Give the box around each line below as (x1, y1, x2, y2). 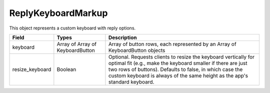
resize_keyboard (12, 65, 51, 72)
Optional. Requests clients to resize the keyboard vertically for (108, 53, 255, 60)
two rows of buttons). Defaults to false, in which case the (108, 65, 243, 72)
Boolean (56, 65, 76, 72)
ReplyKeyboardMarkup (9, 7, 108, 18)
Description (108, 34, 137, 41)
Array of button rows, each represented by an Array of (108, 40, 237, 47)
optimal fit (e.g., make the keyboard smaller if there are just (108, 59, 247, 66)
